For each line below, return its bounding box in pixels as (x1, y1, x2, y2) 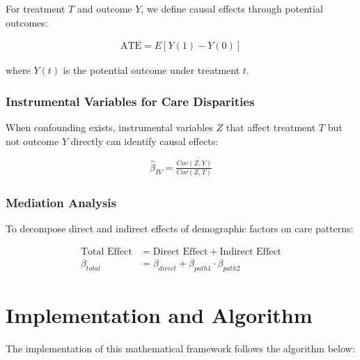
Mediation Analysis (6, 193, 116, 211)
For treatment (6, 1, 65, 15)
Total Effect (80, 246, 132, 257)
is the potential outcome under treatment (63, 63, 240, 77)
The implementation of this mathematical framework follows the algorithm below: (6, 340, 355, 355)
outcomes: (6, 15, 48, 29)
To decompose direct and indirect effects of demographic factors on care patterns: (6, 221, 354, 236)
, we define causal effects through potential (141, 1, 323, 15)
